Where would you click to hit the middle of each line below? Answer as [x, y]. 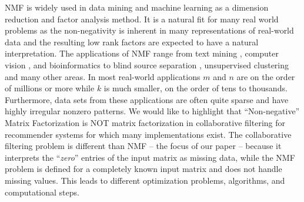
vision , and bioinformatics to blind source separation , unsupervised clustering [147, 64]
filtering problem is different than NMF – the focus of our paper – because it [143, 146]
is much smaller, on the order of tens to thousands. [196, 88]
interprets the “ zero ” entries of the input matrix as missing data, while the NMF [150, 157]
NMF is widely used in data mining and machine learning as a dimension [137, 7]
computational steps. [42, 192]
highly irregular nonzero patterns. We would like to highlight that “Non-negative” [152, 111]
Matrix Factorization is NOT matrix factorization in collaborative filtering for [145, 122]
